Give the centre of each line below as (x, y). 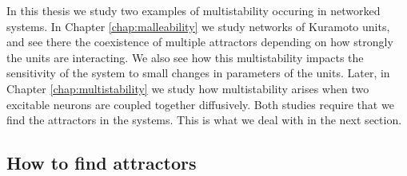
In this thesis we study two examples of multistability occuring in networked (194, 10)
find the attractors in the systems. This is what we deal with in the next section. (204, 120)
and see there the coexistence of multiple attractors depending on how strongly (200, 42)
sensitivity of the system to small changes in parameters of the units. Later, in (198, 73)
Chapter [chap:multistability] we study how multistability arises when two (188, 88)
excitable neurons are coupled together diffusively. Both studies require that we (200, 104)
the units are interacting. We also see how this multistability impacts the (185, 57)
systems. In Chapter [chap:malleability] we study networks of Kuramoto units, (198, 26)
